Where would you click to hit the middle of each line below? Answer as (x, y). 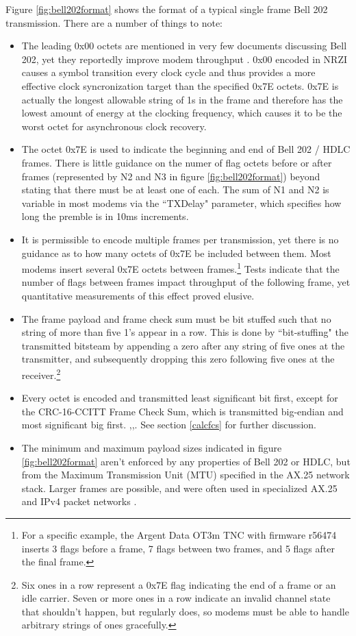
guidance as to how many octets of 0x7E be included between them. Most (176, 253)
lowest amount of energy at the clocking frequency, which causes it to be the (182, 113)
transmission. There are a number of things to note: (114, 22)
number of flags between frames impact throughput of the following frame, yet (186, 282)
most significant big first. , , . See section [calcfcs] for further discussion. (169, 425)
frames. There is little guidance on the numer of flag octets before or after (177, 162)
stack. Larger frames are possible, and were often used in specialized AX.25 (179, 488)
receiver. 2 (41, 374)
